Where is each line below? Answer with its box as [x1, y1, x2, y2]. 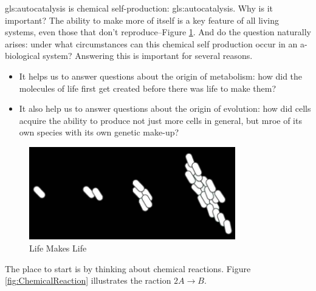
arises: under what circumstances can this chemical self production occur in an [5, 37, 298, 50]
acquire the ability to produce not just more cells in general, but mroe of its [19, 114, 302, 126]
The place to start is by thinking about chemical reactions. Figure [5, 262, 251, 275]
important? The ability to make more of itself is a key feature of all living [5, 13, 279, 26]
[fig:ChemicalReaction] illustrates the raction [5, 274, 171, 287]
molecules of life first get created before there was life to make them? [19, 81, 276, 94]
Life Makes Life [29, 242, 87, 255]
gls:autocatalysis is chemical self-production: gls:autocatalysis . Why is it [5, 2, 273, 14]
